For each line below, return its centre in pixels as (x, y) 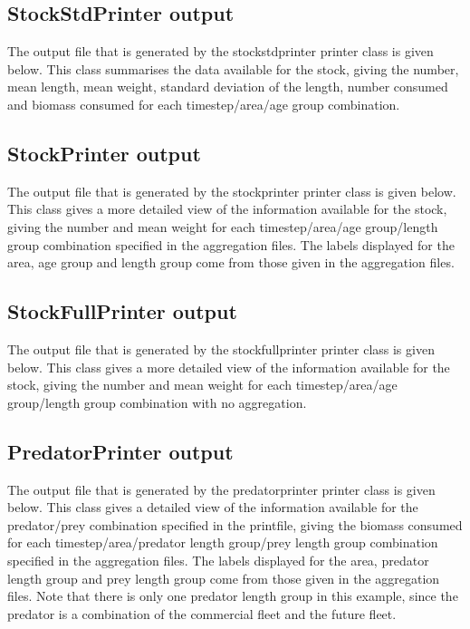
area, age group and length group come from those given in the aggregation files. (231, 262)
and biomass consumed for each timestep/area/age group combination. (204, 104)
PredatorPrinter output (120, 451)
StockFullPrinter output (122, 311)
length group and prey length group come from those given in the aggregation (224, 578)
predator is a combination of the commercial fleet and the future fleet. (202, 613)
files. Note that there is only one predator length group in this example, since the (233, 596)
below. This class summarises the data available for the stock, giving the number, (233, 68)
